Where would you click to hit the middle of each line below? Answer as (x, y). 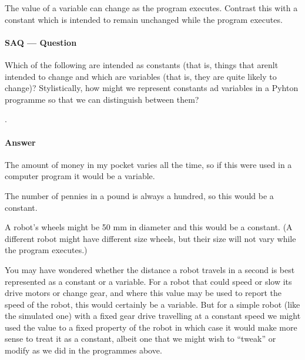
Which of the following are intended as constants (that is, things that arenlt (142, 64)
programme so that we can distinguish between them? (102, 99)
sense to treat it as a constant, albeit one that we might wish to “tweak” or (140, 339)
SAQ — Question (41, 42)
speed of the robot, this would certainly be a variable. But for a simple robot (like (152, 304)
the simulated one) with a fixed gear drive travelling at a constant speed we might (153, 316)
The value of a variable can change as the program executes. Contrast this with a (151, 8)
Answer (20, 142)
